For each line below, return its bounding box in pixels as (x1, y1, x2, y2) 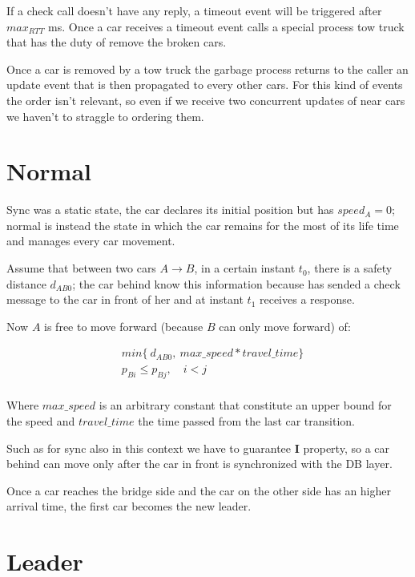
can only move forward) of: (219, 317, 351, 334)
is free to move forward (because (44, 317, 203, 334)
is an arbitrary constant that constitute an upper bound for (99, 397, 392, 414)
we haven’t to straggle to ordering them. (6, 107, 204, 124)
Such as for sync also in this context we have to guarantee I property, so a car (6, 439, 389, 456)
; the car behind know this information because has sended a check (72, 275, 401, 292)
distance (6, 275, 46, 292)
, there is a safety (307, 260, 393, 276)
